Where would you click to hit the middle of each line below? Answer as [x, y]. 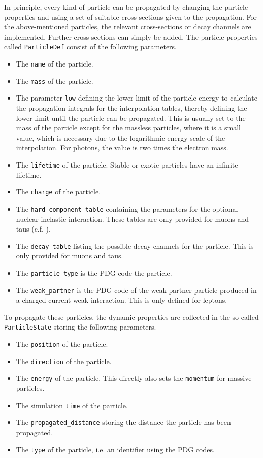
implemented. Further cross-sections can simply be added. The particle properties [131, 36]
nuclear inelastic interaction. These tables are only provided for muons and [133, 219]
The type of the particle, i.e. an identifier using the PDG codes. [115, 449]
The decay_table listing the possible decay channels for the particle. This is [135, 246]
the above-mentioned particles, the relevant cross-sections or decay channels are [128, 27]
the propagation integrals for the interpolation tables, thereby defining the [131, 108]
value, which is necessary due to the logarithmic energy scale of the [121, 137]
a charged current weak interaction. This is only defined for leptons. [122, 300]
